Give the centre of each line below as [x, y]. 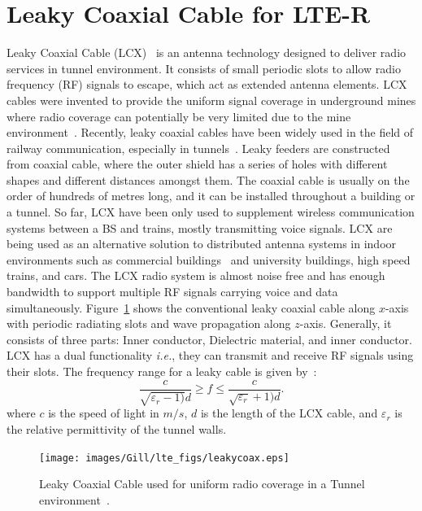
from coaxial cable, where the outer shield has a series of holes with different [197, 164]
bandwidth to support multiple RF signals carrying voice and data [172, 292]
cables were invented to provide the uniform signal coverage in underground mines [211, 100]
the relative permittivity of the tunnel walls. [117, 429]
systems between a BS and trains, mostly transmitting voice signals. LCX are [200, 227]
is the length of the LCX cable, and [289, 413]
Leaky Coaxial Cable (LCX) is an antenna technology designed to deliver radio [207, 52]
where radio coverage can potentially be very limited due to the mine [179, 116]
